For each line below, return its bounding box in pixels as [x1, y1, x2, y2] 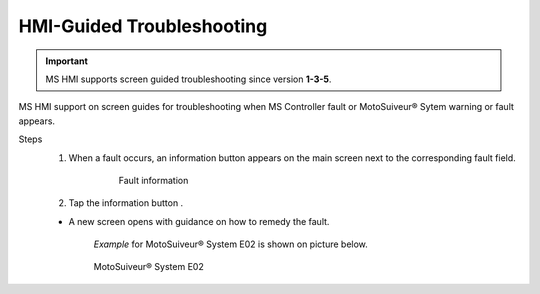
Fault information [118, 174, 189, 186]
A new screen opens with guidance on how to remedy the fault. [68, 215, 330, 227]
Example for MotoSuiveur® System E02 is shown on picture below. [93, 238, 369, 250]
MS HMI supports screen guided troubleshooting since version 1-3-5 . [45, 73, 332, 85]
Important [45, 55, 89, 67]
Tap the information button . [68, 197, 184, 209]
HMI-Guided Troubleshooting [18, 15, 268, 37]
